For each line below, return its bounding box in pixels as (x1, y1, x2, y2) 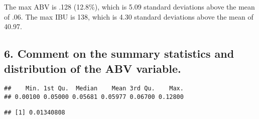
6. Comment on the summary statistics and (4, 46, 234, 61)
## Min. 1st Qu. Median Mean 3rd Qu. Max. (4, 85, 184, 92)
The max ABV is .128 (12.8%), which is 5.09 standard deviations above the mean (4, 2, 255, 12)
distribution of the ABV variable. (4, 60, 181, 76)
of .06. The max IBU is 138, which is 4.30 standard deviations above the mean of (4, 11, 253, 22)
